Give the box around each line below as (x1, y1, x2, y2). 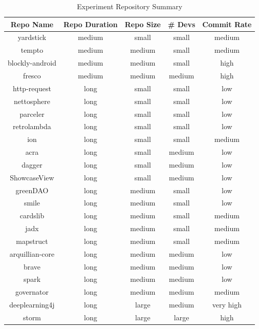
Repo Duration (63, 18, 118, 29)
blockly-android (8, 57, 56, 68)
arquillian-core (9, 248, 55, 259)
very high (212, 299, 242, 310)
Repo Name (10, 18, 54, 29)
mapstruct (16, 235, 48, 246)
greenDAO (15, 184, 49, 195)
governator (15, 286, 49, 297)
